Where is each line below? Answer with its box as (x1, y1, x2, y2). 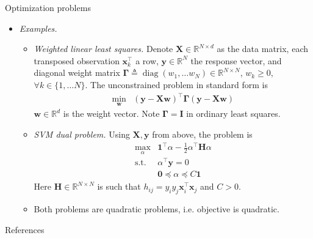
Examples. (19, 21, 57, 34)
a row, (135, 54, 159, 67)
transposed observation (34, 54, 120, 67)
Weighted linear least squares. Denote (34, 42, 173, 55)
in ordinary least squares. (186, 107, 281, 120)
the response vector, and (190, 54, 282, 67)
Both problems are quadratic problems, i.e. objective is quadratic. (34, 203, 279, 215)
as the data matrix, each (217, 42, 308, 55)
